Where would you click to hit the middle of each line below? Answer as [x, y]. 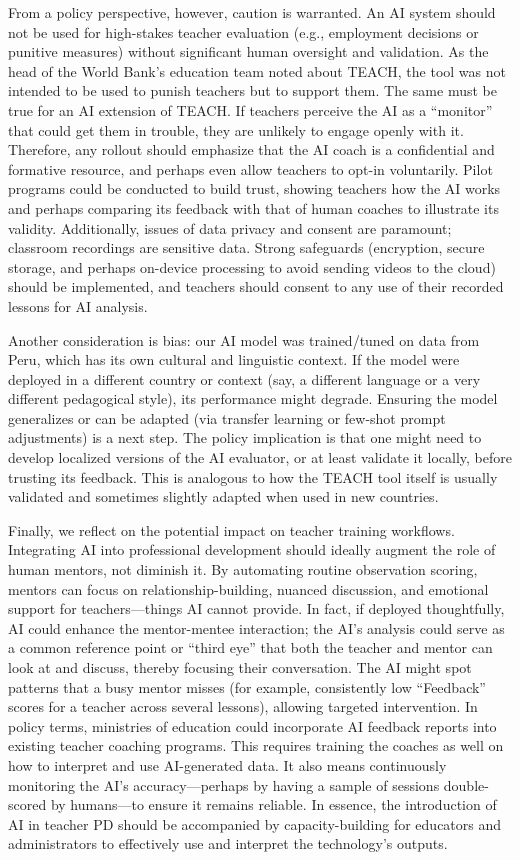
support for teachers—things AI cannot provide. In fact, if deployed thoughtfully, [256, 608]
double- [466, 784]
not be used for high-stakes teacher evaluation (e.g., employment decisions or [243, 31]
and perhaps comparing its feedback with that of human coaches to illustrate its [253, 207]
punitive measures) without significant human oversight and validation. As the [248, 51]
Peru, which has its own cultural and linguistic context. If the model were [234, 359]
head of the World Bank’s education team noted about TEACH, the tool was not [257, 70]
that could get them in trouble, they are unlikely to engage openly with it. [236, 129]
